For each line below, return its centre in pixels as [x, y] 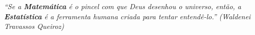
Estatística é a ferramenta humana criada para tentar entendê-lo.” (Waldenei [128, 16]
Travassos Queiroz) [34, 26]
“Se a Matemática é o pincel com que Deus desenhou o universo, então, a [123, 6]
